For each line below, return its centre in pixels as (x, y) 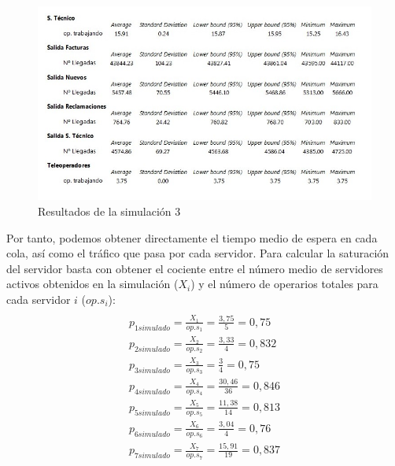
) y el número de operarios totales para (284, 284)
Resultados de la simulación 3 (109, 211)
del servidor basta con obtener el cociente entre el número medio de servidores (195, 268)
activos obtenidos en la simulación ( (92, 284)
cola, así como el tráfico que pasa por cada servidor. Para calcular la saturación (198, 253)
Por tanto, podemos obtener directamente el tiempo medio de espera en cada (192, 237)
